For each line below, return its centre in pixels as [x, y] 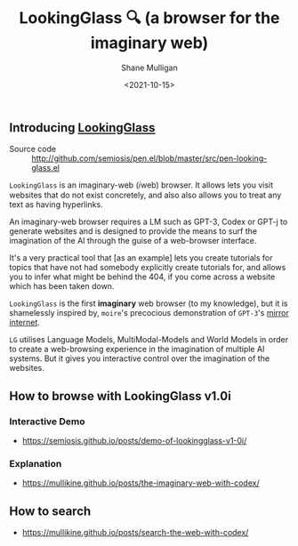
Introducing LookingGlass [82, 128]
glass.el [46, 168]
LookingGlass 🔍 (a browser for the [149, 18]
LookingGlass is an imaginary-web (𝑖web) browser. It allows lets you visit [141, 185]
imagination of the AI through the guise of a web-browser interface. [133, 241]
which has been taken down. [62, 286]
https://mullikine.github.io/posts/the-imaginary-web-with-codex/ [141, 483]
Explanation [36, 463]
